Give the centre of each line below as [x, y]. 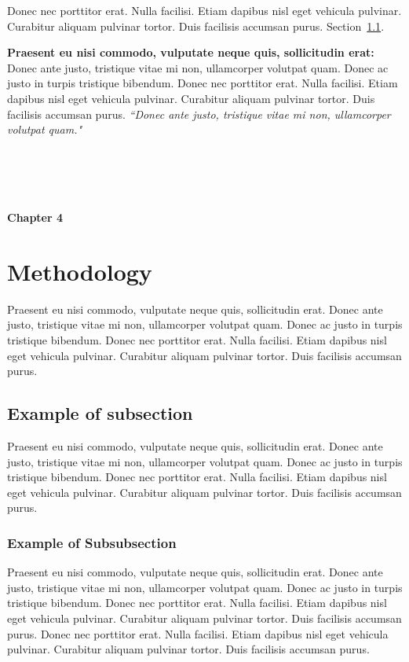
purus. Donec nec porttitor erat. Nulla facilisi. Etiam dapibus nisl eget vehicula [198, 633]
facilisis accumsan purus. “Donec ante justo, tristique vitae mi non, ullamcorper [199, 114]
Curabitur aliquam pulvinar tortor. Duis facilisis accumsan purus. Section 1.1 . [196, 26]
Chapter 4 [35, 217]
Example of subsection [100, 413]
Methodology [80, 271]
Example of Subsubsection [92, 542]
